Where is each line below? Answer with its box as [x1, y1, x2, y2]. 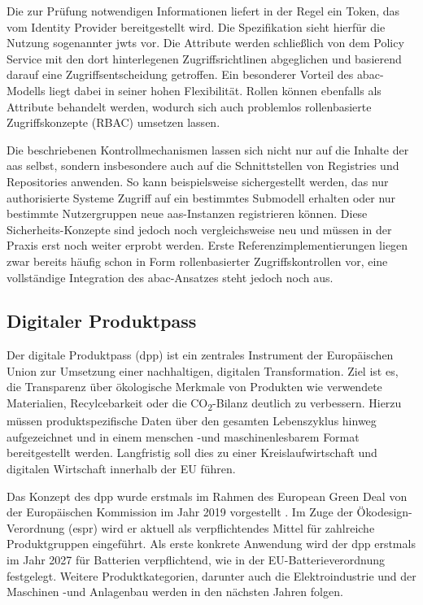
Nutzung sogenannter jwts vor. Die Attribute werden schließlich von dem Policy [7, 34, 404, 51]
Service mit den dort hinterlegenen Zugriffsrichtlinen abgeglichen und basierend [7, 50, 402, 67]
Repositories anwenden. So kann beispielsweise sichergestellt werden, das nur [7, 172, 389, 189]
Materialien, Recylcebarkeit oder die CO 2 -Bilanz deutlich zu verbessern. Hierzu [7, 394, 402, 413]
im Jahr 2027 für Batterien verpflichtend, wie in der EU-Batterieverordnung [7, 551, 386, 568]
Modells [7, 81, 46, 98]
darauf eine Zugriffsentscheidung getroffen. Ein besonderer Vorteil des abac [7, 66, 380, 83]
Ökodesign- [356, 503, 412, 520]
